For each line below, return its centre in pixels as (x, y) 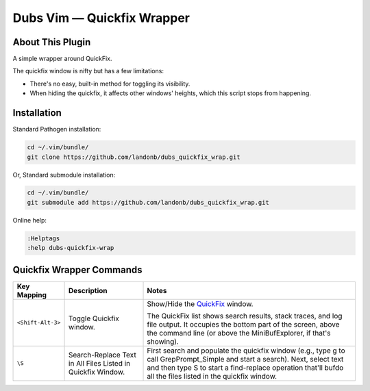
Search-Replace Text (102, 355)
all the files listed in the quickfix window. (212, 376)
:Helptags (44, 238)
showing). (163, 341)
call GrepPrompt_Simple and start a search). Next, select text (245, 359)
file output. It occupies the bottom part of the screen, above (243, 324)
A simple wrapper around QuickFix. (62, 59)
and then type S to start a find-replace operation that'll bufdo (245, 368)
